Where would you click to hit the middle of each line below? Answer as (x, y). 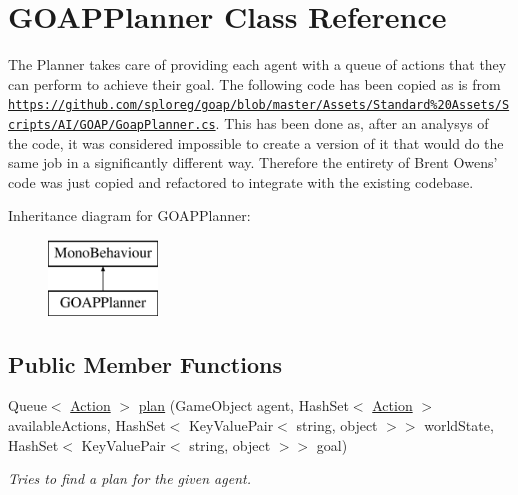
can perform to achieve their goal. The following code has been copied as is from (254, 83)
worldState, (459, 424)
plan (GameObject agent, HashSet (243, 405)
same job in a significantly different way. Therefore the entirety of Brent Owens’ (253, 162)
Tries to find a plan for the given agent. (129, 478)
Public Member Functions (145, 363)
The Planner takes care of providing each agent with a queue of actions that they (257, 64)
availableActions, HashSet (87, 424)
